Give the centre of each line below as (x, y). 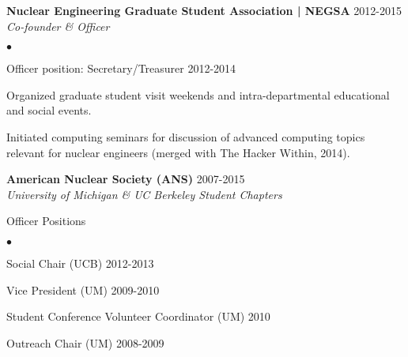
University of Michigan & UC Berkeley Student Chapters (144, 194)
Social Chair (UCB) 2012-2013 (80, 263)
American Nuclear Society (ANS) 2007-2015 (126, 179)
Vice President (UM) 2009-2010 (83, 289)
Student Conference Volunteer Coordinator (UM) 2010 (138, 316)
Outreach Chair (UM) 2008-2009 (85, 342)
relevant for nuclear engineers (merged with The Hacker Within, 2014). (178, 152)
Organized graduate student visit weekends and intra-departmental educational (198, 94)
